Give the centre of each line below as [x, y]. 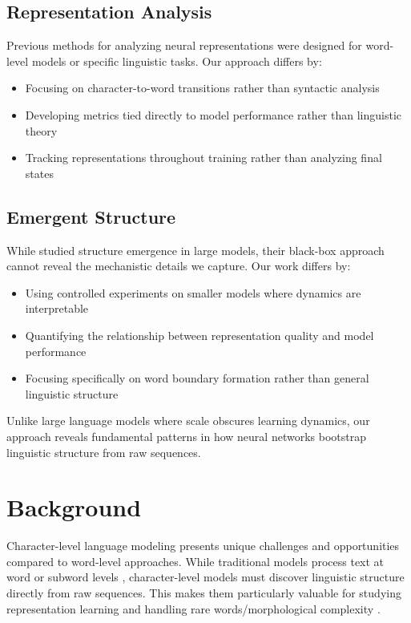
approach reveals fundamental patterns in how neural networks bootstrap [186, 436]
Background [74, 507]
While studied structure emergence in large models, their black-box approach [195, 250]
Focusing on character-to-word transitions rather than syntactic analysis [202, 88]
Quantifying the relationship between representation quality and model [199, 335]
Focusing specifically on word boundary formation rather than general [197, 378]
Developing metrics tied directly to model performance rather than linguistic [214, 114]
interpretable [57, 308]
